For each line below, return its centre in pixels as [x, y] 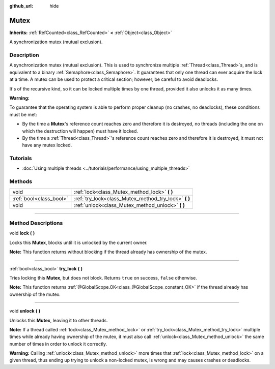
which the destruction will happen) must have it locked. [80, 131]
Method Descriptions [36, 223]
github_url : [21, 6]
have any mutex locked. [47, 145]
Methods [21, 181]
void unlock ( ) [25, 311]
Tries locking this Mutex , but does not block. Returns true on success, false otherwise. [103, 278]
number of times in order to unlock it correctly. [58, 344]
